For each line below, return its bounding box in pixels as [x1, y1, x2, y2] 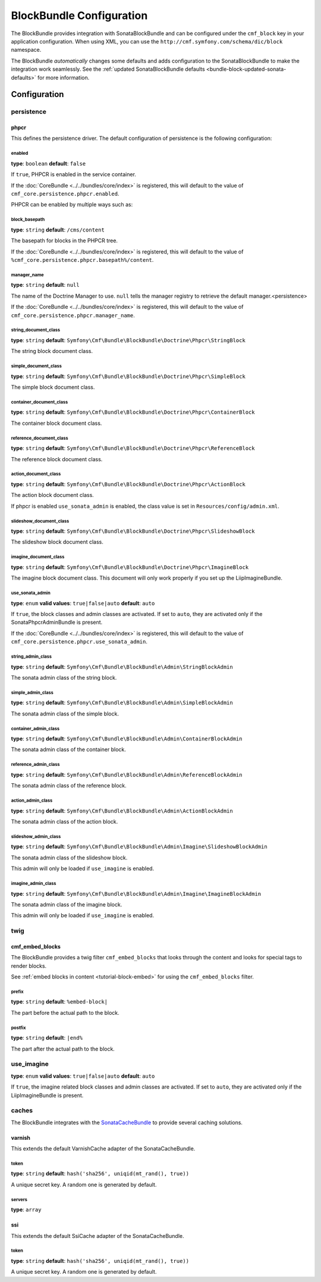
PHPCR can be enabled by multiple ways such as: [11, 201, 133, 208]
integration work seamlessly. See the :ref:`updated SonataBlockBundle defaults [11, 65, 205, 73]
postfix [11, 1024, 26, 1031]
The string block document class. [11, 348, 93, 355]
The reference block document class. [11, 455, 103, 462]
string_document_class [11, 327, 61, 333]
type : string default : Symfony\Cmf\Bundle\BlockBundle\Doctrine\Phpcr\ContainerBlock [11, 408, 255, 416]
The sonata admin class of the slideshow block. [11, 854, 128, 861]
